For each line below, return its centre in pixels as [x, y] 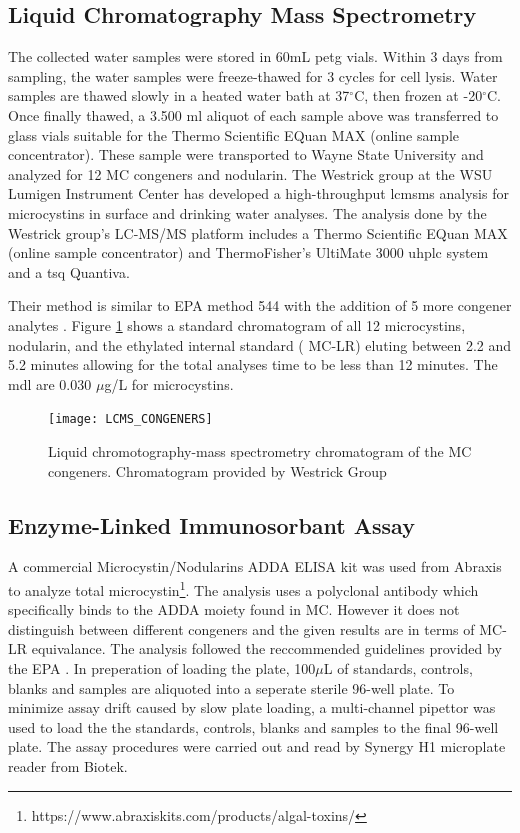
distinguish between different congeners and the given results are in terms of [241, 628]
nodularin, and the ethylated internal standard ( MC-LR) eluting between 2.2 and [260, 344]
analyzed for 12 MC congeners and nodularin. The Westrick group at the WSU [250, 173]
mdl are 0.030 [50, 383]
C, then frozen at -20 [418, 95]
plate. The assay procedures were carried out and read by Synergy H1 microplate [257, 746]
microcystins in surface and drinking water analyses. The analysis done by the [247, 212]
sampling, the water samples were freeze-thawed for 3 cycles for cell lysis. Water [253, 75]
